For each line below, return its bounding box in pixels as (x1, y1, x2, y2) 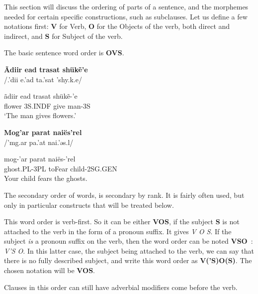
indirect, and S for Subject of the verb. (4, 30, 123, 41)
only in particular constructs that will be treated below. (4, 199, 174, 210)
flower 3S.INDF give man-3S (4, 100, 90, 111)
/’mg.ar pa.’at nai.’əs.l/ (4, 137, 74, 147)
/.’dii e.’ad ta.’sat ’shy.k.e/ (4, 74, 82, 84)
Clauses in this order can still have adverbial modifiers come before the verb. (4, 282, 238, 292)
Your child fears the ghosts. (4, 173, 87, 183)
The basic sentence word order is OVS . (4, 47, 124, 58)
